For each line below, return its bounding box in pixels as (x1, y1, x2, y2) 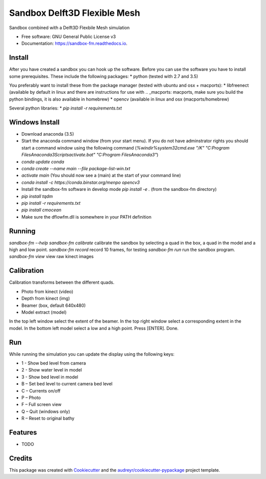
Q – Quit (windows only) (21, 408, 70, 414)
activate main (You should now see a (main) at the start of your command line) (21, 173, 181, 179)
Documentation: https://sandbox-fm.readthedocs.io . (21, 40, 128, 46)
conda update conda (21, 158, 65, 165)
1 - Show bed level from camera (21, 360, 86, 366)
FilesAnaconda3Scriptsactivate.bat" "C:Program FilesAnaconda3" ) (21, 152, 159, 158)
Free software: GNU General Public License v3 (21, 34, 116, 39)
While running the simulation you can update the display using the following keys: (9, 351, 175, 357)
